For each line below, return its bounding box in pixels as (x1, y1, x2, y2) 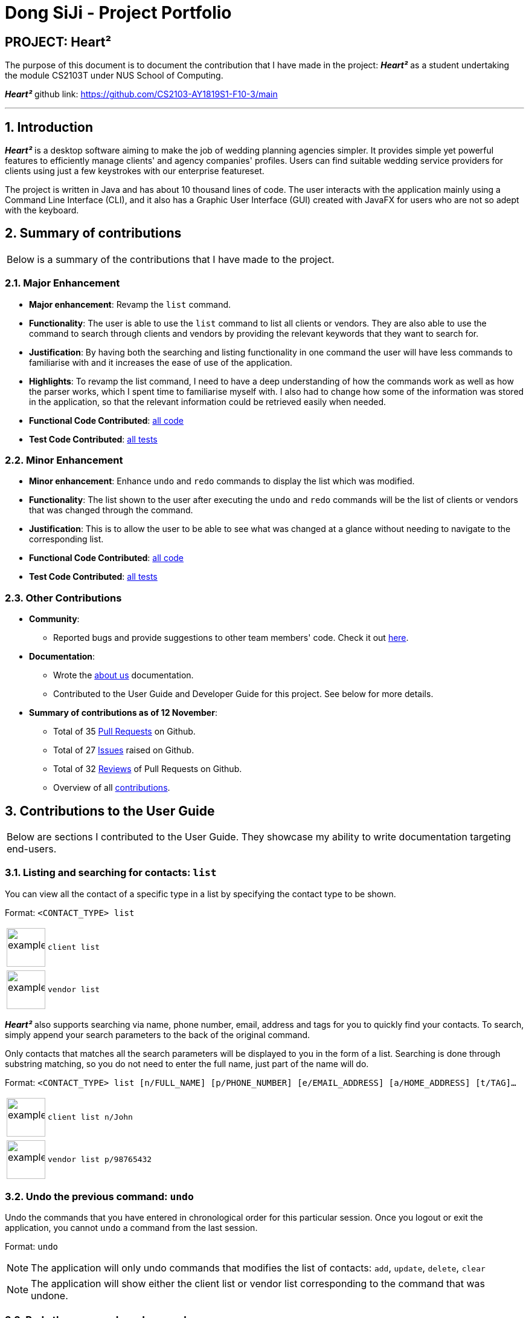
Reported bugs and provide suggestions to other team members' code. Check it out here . (53, 632, 409, 643)
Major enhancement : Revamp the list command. (29, 299, 231, 310)
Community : (29, 614, 80, 625)
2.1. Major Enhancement (5, 277, 120, 290)
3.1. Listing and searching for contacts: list (5, 866, 217, 879)
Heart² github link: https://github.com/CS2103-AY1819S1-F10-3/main (5, 89, 278, 100)
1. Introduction (5, 119, 93, 135)
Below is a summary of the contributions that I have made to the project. (7, 253, 335, 265)
